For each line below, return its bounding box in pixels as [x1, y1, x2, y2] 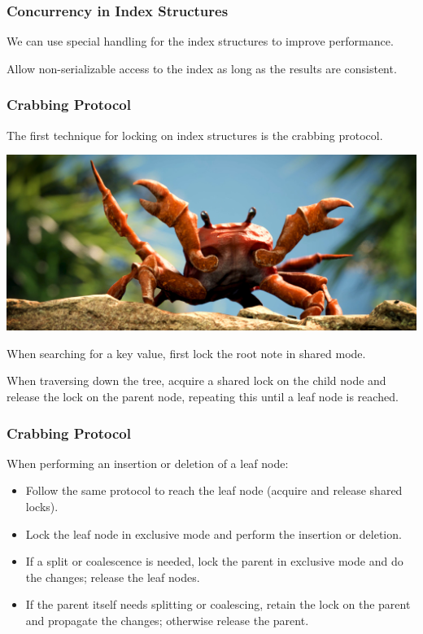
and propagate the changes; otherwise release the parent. [25, 612, 309, 629]
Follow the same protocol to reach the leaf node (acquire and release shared [25, 482, 403, 499]
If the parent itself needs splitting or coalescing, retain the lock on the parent [25, 596, 411, 613]
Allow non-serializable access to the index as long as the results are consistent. [7, 59, 397, 77]
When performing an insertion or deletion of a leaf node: [7, 454, 289, 471]
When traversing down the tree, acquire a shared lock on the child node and [7, 372, 386, 389]
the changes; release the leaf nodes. [25, 568, 200, 585]
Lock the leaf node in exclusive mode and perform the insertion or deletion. [25, 525, 402, 542]
